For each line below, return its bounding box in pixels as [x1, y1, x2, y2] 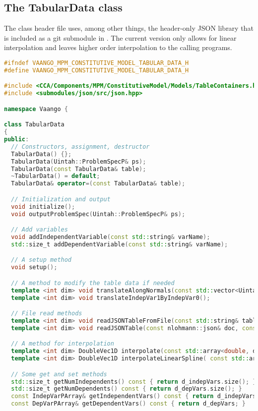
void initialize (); [11, 203, 75, 210]
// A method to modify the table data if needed [11, 279, 175, 287]
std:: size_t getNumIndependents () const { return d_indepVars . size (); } [11, 378, 257, 385]
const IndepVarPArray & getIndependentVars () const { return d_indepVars [11, 393, 257, 400]
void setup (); [11, 264, 58, 271]
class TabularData [4, 121, 64, 128]
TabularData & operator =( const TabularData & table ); [11, 180, 186, 187]
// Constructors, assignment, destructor [11, 143, 150, 150]
